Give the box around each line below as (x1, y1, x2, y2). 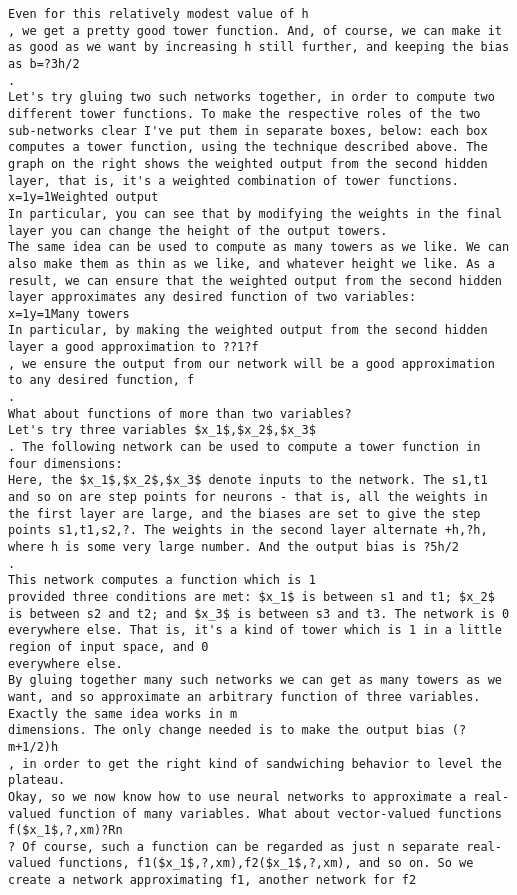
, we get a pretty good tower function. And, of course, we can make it (8, 23, 502, 38)
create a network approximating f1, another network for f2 (8, 873, 417, 888)
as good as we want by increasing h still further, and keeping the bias (8, 40, 510, 55)
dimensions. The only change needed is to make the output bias (8, 723, 445, 738)
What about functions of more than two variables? (8, 406, 352, 421)
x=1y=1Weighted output (8, 190, 159, 205)
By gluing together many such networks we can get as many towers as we (8, 673, 502, 688)
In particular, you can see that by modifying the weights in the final (8, 206, 502, 221)
